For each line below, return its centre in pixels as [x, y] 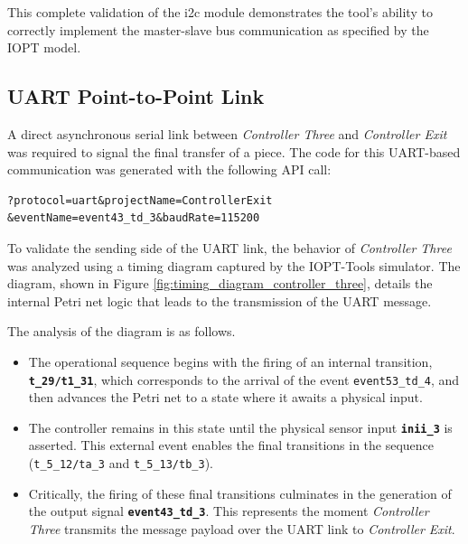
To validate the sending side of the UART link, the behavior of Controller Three [229, 247]
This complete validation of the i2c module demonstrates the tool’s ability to [220, 12]
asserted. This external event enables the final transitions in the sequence [231, 445]
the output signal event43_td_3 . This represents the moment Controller [229, 511]
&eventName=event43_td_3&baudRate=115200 [134, 218]
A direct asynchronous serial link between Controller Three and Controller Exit [227, 133]
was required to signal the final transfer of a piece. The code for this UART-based [234, 151]
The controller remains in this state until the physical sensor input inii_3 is [240, 427]
